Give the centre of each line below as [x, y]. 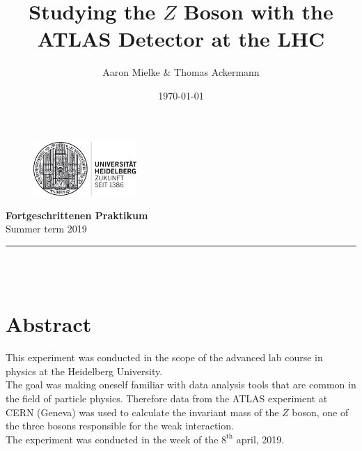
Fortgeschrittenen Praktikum [77, 215]
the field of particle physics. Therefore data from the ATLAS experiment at [167, 398]
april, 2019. [260, 439]
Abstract [49, 324]
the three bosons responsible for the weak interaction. [120, 426]
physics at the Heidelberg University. [84, 371]
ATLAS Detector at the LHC [181, 39]
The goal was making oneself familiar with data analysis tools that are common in [181, 385]
